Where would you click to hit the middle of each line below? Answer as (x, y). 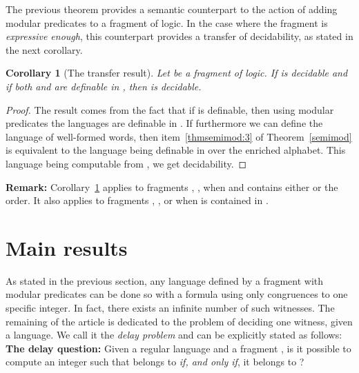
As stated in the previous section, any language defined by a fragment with (165, 280)
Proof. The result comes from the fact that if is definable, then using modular (170, 109)
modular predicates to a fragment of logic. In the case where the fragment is (167, 22)
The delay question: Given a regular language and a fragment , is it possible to (178, 348)
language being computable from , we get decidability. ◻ (126, 163)
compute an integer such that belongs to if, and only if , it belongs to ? (155, 362)
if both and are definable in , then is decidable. (104, 86)
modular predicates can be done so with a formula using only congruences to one (177, 294)
